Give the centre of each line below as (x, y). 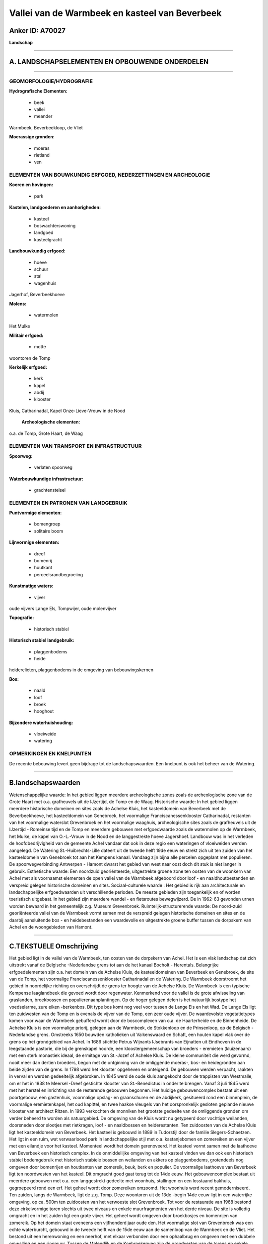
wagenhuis (45, 283)
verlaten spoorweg (53, 467)
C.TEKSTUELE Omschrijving (54, 946)
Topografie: (22, 618)
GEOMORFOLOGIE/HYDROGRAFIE (51, 81)
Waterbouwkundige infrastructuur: (46, 479)
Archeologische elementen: (51, 422)
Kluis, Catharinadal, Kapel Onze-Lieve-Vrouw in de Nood (67, 411)
